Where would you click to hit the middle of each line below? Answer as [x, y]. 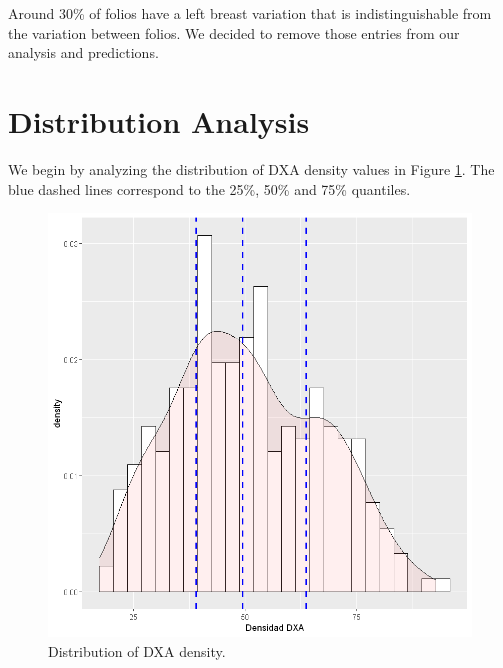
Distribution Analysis [159, 120]
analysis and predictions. [83, 52]
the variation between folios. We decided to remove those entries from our [234, 32]
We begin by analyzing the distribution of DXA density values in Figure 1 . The [251, 168]
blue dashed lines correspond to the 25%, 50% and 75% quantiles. [209, 188]
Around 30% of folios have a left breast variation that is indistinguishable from [250, 13]
